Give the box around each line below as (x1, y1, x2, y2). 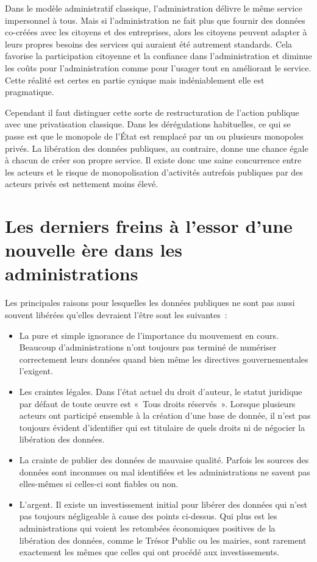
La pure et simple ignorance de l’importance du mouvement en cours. (19, 329, 279, 341)
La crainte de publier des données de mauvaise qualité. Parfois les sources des (19, 453, 309, 466)
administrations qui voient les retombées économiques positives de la (19, 521, 276, 534)
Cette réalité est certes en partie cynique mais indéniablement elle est (5, 73, 265, 86)
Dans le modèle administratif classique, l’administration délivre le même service (5, 2, 302, 14)
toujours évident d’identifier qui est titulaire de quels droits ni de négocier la (19, 421, 305, 433)
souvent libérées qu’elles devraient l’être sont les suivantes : (5, 308, 227, 321)
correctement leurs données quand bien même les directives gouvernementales (19, 352, 308, 365)
